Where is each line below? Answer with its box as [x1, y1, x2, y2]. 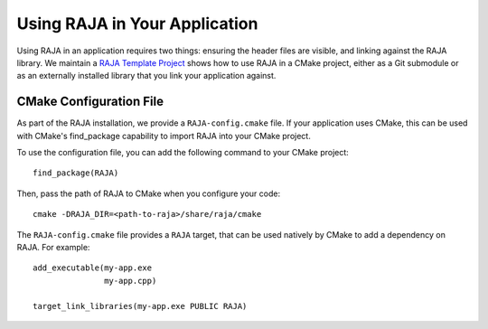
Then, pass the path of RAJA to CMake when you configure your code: [16, 188, 280, 199]
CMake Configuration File [16, 94, 164, 109]
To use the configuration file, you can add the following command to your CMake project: [16, 147, 350, 158]
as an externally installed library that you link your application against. [16, 70, 277, 81]
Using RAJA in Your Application [16, 14, 258, 33]
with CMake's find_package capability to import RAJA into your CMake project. [16, 130, 311, 141]
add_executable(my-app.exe [33, 263, 153, 273]
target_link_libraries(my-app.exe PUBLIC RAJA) [33, 301, 248, 311]
